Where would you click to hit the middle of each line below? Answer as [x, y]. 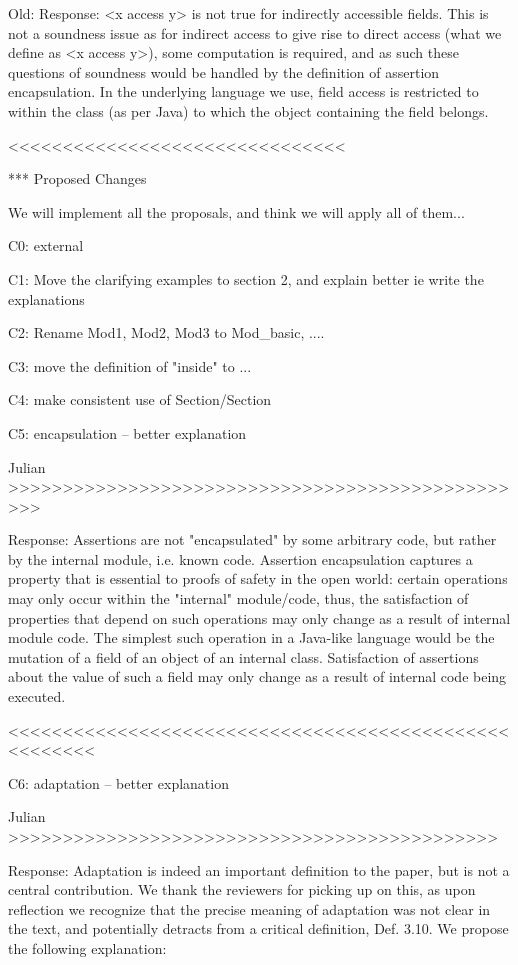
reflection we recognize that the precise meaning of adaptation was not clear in [249, 908]
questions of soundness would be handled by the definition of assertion [224, 71]
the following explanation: [87, 947]
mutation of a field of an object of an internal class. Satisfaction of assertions [243, 656]
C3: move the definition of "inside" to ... [130, 365]
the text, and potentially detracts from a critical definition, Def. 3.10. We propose [258, 928]
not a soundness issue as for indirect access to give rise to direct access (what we [255, 32]
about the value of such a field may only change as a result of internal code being [257, 676]
